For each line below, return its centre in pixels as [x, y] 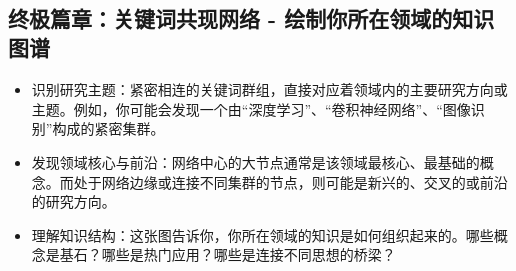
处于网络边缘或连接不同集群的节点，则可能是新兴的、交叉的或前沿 [290, 181]
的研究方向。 [73, 201]
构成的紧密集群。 [108, 128]
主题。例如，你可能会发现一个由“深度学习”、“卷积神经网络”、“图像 [251, 108]
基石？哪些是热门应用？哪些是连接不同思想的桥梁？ [227, 254]
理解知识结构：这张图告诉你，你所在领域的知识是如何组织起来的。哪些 [262, 234]
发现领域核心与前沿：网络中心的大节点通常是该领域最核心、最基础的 [255, 161]
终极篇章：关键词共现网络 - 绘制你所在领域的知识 [251, 17]
